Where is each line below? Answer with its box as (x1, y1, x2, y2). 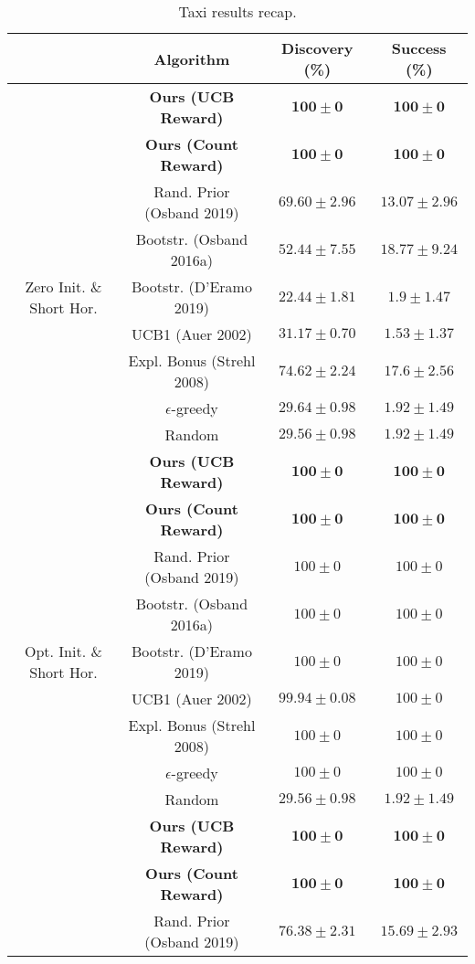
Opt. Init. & (25, 641, 102, 662)
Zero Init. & (25, 276, 102, 297)
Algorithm (153, 48, 230, 69)
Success (391, 37, 447, 58)
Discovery (281, 37, 354, 58)
